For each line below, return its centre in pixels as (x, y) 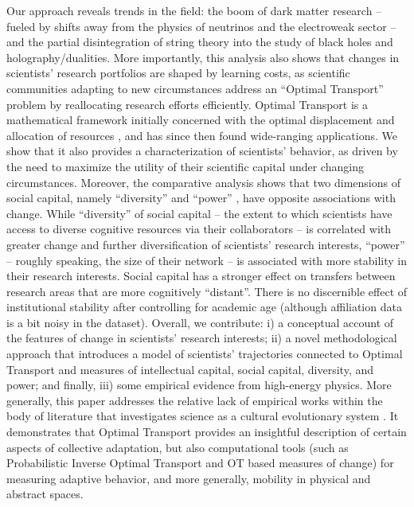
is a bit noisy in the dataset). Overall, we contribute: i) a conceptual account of (200, 322)
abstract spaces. (45, 494)
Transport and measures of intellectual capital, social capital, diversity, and (190, 369)
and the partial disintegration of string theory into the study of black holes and (200, 42)
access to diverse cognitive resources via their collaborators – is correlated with (199, 229)
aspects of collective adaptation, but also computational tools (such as (178, 447)
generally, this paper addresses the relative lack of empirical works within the (195, 400)
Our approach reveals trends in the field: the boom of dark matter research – (194, 10)
